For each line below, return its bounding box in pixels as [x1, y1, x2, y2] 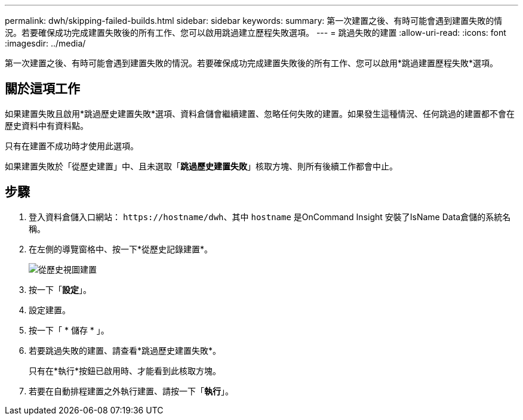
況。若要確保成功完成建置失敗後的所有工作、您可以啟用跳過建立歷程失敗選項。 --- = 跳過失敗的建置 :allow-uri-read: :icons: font [5, 27, 506, 38]
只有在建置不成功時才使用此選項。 [5, 140, 139, 151]
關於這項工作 [5, 81, 80, 97]
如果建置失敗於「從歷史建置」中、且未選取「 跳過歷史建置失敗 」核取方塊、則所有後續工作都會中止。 [5, 160, 398, 171]
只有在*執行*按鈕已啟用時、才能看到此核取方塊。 [29, 365, 221, 376]
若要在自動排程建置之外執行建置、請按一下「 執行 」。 [29, 385, 233, 396]
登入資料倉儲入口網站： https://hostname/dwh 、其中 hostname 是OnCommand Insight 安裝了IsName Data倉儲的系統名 [29, 211, 511, 222]
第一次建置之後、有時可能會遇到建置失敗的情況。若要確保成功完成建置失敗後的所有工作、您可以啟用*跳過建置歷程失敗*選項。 [5, 58, 499, 68]
